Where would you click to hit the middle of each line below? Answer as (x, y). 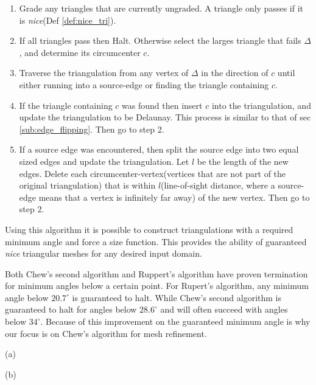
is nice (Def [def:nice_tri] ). (68, 20)
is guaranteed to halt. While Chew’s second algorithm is (177, 297)
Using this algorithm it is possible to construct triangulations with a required (149, 229)
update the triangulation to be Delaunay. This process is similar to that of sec (165, 117)
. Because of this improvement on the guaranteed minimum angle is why (175, 321)
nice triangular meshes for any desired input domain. (104, 253)
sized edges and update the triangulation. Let (104, 161)
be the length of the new (243, 161)
